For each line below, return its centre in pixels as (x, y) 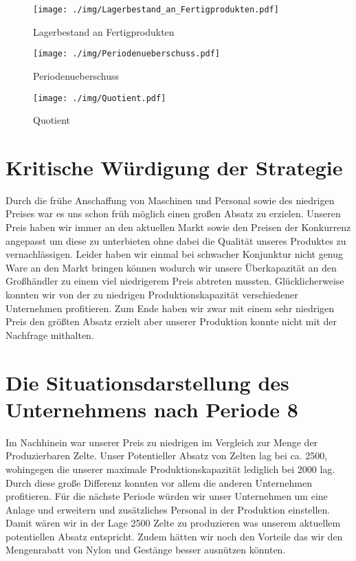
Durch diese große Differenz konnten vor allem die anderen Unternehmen (159, 482)
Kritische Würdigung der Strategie (174, 167)
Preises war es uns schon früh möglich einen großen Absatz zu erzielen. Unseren (173, 213)
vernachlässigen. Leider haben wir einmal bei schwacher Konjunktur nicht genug (175, 254)
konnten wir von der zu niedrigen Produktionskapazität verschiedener (152, 295)
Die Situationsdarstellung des (147, 382)
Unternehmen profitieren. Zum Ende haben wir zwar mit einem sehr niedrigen (170, 308)
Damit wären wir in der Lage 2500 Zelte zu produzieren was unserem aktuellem (173, 523)
